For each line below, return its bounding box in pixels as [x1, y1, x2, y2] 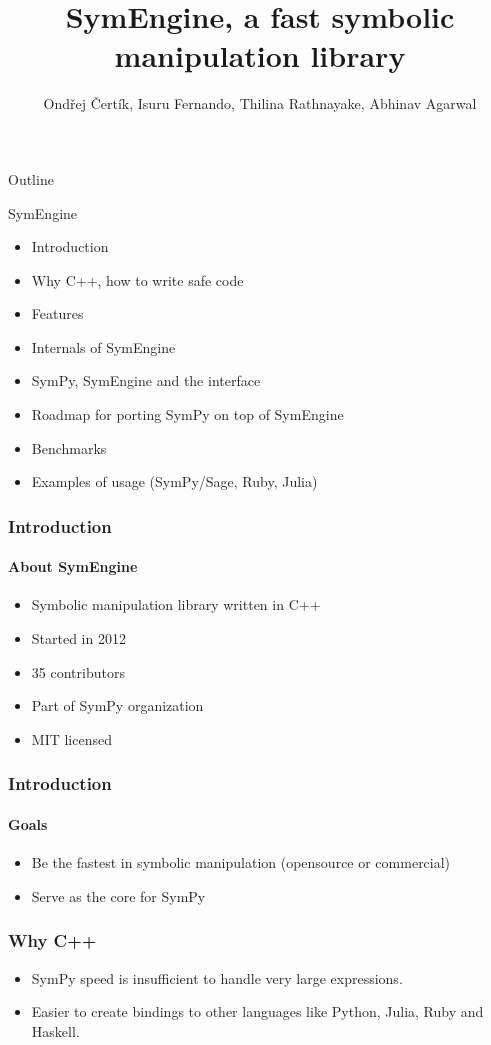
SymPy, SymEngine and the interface [31, 370, 261, 391]
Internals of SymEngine [31, 336, 176, 357]
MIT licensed [31, 728, 112, 749]
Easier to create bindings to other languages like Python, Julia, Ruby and [31, 1001, 484, 1022]
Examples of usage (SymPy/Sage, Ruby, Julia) [31, 471, 318, 492]
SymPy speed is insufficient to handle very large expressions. [31, 967, 403, 988]
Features [31, 303, 84, 324]
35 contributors [31, 661, 125, 682]
